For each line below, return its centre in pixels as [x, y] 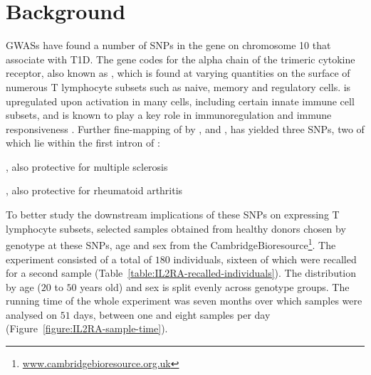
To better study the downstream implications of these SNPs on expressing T [173, 215]
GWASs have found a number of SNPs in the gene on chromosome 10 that [168, 45]
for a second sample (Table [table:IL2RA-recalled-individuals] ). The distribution [181, 273]
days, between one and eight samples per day [172, 314]
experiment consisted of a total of [79, 259]
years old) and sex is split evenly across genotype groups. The [215, 286]
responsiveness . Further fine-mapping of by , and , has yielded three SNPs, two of [185, 128]
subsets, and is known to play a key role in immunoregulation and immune [169, 115]
